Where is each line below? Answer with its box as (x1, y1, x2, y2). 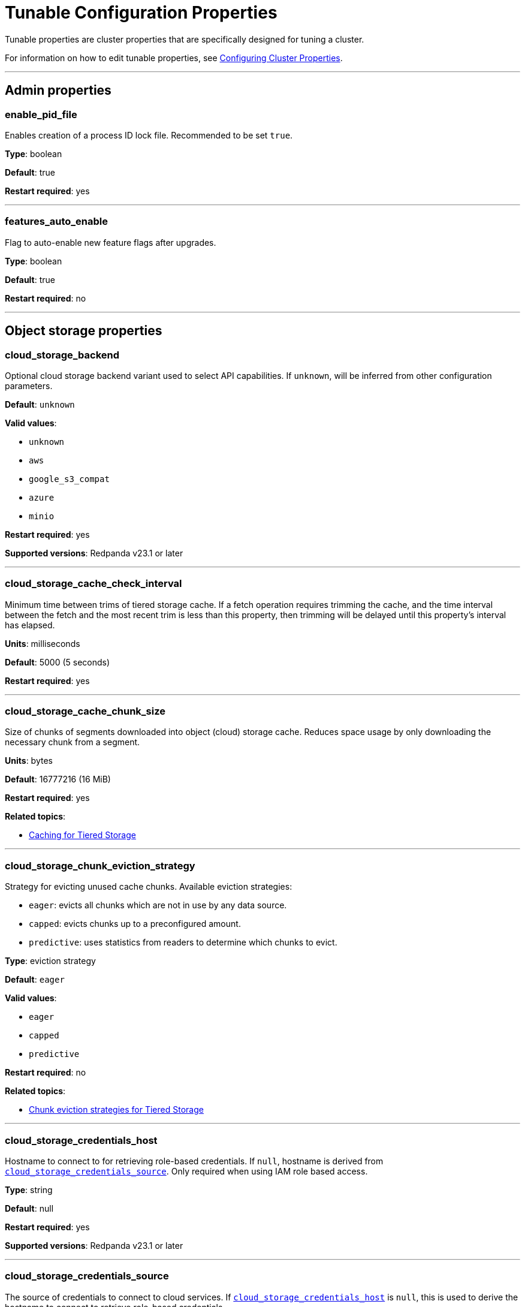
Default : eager (5, 974, 65, 985)
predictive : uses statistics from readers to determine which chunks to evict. (29, 937, 337, 948)
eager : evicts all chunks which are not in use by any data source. (29, 900, 287, 911)
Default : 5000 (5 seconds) (5, 656, 110, 667)
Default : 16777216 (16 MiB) (5, 774, 111, 785)
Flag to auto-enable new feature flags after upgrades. (5, 237, 216, 248)
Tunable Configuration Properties (5, 2, 277, 23)
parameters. (5, 380, 53, 391)
